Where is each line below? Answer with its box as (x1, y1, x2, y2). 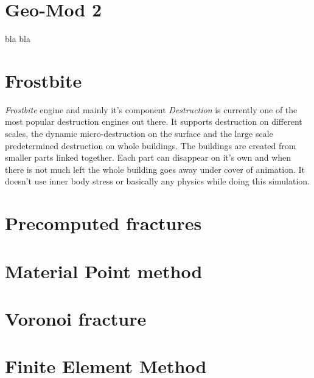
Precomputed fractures (5, 211, 202, 236)
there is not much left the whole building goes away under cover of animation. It (5, 163, 305, 175)
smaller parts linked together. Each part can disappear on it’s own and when (5, 151, 291, 164)
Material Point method (5, 258, 203, 283)
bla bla (5, 32, 31, 45)
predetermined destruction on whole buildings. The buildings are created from (5, 139, 296, 152)
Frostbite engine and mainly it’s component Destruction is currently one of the (5, 103, 298, 116)
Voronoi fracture (5, 306, 147, 331)
